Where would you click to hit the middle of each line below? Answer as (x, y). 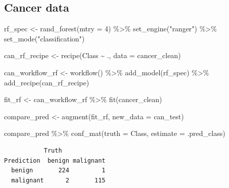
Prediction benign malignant (55, 160)
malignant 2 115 (58, 180)
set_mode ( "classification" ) (44, 38)
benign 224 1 (58, 171)
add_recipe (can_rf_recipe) (47, 82)
